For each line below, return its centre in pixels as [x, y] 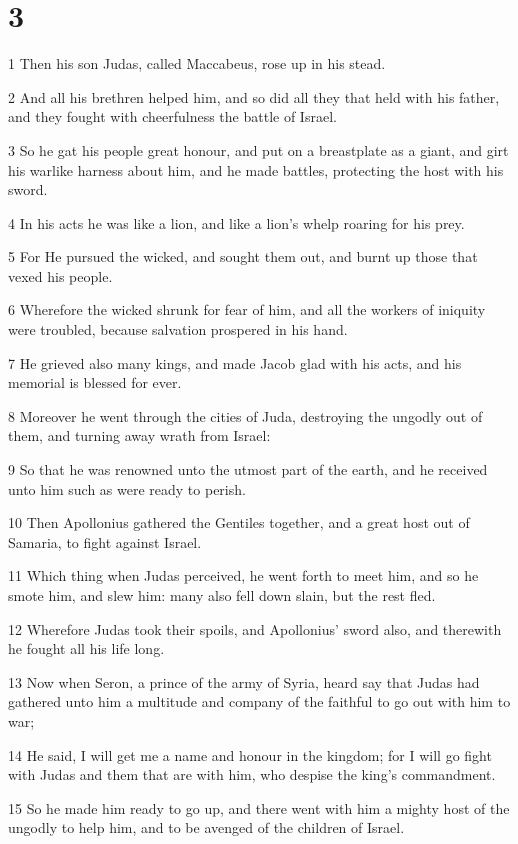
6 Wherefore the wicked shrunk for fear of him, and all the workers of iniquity [247, 309]
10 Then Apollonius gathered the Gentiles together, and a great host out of [239, 522]
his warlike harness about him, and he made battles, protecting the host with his [256, 169]
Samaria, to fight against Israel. [105, 541]
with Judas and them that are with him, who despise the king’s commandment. [252, 774]
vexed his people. [60, 275]
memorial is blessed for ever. [95, 382]
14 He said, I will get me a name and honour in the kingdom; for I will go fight [250, 754]
